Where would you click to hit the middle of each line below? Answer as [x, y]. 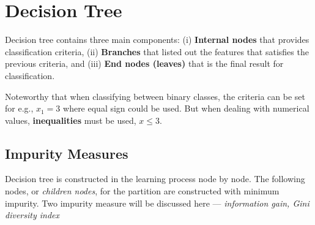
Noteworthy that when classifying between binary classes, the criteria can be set [155, 96]
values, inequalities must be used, [71, 120]
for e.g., [19, 108]
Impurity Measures [67, 153]
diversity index [32, 215]
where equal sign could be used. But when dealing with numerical [186, 108]
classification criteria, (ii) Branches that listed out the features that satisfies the [157, 51]
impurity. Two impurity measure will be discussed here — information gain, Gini [157, 203]
